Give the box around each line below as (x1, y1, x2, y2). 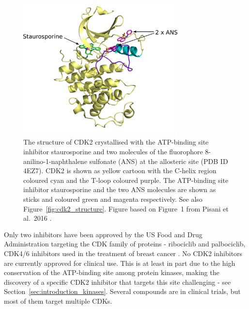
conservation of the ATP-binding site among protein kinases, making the (4, 267, 219, 277)
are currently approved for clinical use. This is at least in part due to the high (4, 258, 235, 268)
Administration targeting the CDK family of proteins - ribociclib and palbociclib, (4, 239, 246, 249)
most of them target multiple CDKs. (4, 295, 112, 306)
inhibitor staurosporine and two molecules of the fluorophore (23, 146, 203, 156)
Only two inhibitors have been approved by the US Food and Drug (4, 229, 202, 239)
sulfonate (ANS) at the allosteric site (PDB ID (89, 156, 228, 166)
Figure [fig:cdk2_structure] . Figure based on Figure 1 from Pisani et (23, 203, 229, 213)
